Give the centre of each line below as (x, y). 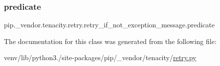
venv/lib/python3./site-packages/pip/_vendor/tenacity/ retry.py (100, 57)
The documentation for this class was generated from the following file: (110, 41)
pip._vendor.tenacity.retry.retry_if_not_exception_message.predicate (109, 25)
